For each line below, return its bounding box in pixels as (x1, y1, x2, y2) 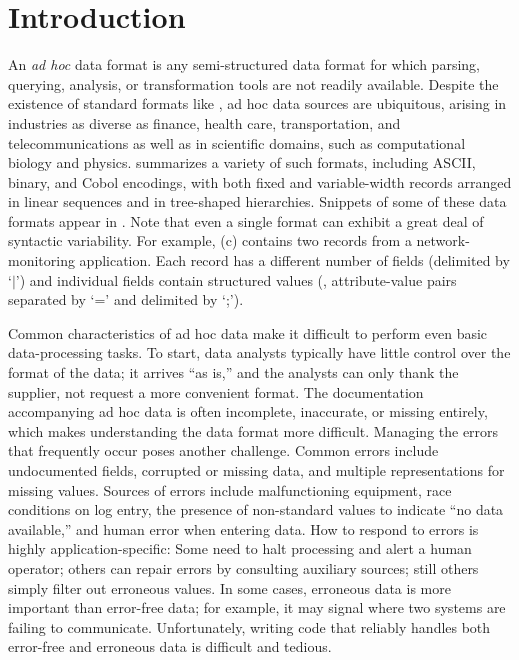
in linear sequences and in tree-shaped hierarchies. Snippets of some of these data (8, 191, 507, 212)
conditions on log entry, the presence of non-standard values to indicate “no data (8, 499, 504, 520)
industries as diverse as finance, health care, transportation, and (8, 112, 401, 133)
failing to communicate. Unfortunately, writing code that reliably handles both (8, 616, 491, 637)
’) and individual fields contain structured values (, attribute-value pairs (15, 269, 457, 290)
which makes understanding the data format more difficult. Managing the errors (8, 420, 499, 441)
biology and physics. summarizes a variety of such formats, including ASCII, (8, 152, 476, 173)
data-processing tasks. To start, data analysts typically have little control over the (8, 342, 511, 363)
